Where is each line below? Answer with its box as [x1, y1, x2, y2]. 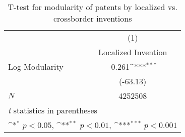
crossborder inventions [53, 13, 132, 24]
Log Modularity [8, 61, 64, 72]
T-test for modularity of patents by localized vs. [8, 1, 177, 13]
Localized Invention [98, 46, 167, 58]
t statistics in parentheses [8, 104, 97, 116]
